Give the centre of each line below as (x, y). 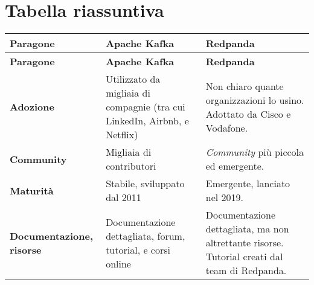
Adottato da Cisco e (248, 114)
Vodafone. (227, 127)
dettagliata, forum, (146, 235)
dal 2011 (123, 197)
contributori (131, 166)
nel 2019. (224, 197)
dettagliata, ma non (247, 229)
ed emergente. (235, 166)
